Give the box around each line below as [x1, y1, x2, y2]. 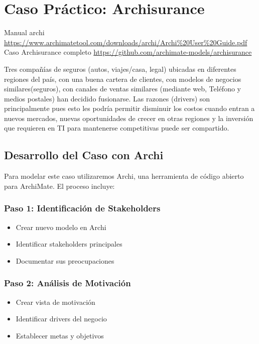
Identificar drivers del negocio [16, 313, 107, 324]
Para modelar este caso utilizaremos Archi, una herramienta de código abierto [4, 171, 244, 181]
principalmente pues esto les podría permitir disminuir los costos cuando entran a [4, 103, 255, 113]
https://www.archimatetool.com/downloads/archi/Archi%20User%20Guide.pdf [4, 37, 247, 47]
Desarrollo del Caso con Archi [4, 147, 164, 163]
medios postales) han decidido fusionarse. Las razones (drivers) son [4, 93, 210, 103]
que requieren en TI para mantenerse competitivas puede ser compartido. [4, 123, 229, 133]
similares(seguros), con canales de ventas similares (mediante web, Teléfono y [4, 83, 241, 94]
